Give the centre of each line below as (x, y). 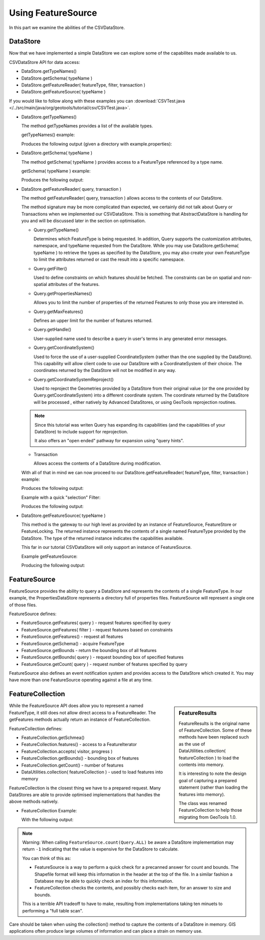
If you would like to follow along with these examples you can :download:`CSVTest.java (97, 101)
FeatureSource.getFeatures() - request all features (72, 637)
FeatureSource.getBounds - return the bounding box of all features (89, 650)
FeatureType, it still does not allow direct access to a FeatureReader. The (82, 712)
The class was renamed (203, 803)
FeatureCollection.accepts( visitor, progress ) (67, 751)
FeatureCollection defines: (36, 728)
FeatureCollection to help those (211, 810)
